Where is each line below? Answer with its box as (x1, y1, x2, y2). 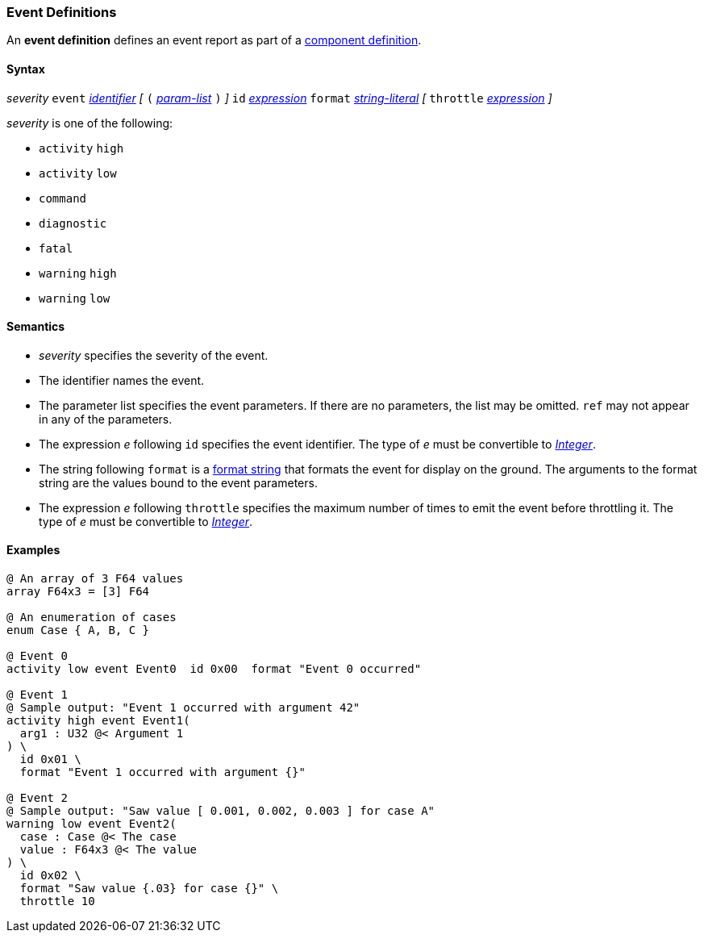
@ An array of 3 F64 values (6, 572, 184, 586)
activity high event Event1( (6, 714, 190, 728)
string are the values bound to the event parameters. (39, 475, 318, 490)
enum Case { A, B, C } (6, 624, 150, 637)
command (39, 191, 87, 205)
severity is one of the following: (6, 115, 173, 130)
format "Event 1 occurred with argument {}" (19, 766, 306, 779)
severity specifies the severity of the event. (39, 348, 269, 362)
